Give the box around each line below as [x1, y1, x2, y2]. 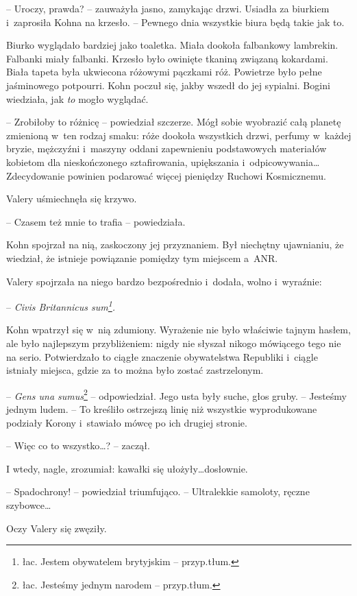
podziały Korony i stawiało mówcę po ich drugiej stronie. [6, 415, 247, 429]
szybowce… [6, 497, 51, 512]
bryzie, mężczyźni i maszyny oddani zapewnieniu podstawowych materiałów [6, 141, 327, 156]
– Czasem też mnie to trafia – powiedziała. [6, 214, 186, 228]
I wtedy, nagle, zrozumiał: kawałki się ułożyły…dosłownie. [6, 461, 248, 475]
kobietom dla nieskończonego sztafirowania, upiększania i [6, 154, 245, 169]
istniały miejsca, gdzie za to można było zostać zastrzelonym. [6, 363, 264, 377]
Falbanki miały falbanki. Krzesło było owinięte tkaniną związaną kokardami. [6, 51, 328, 65]
